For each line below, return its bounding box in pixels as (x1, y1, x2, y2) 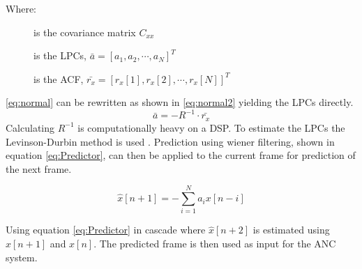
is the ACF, (33, 71, 84, 86)
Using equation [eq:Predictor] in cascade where (6, 222, 206, 237)
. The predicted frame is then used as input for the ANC (93, 236, 336, 251)
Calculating (6, 120, 55, 134)
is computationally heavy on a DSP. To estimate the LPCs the (77, 120, 345, 134)
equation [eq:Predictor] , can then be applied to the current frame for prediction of (6, 148, 356, 162)
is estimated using (252, 222, 330, 237)
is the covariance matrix (33, 24, 136, 39)
